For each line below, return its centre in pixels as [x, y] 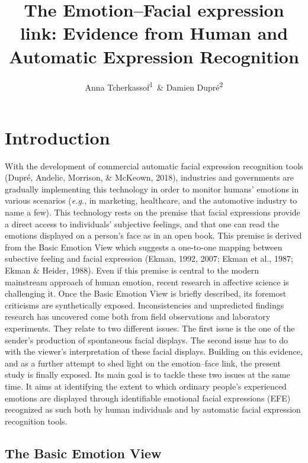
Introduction [57, 137]
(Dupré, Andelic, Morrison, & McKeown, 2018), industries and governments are [150, 177]
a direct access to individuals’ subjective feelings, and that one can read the [142, 224]
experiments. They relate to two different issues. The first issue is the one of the [150, 328]
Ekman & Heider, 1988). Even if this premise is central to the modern [132, 270]
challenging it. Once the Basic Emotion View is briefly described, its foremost [146, 293]
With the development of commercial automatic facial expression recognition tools [154, 165]
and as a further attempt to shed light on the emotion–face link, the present [143, 363]
